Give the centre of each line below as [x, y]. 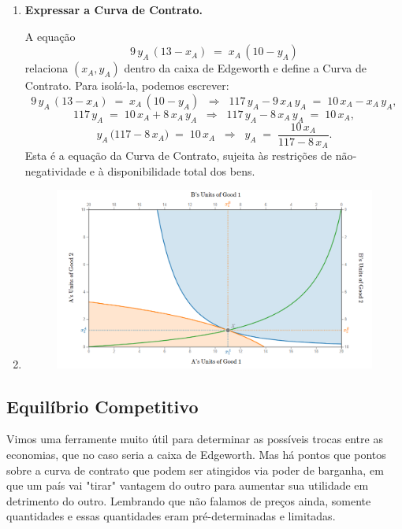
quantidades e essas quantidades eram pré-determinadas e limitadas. [171, 516]
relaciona [47, 68]
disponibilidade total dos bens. [181, 170]
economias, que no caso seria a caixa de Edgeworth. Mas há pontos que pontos [196, 454]
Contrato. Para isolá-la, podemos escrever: [127, 85]
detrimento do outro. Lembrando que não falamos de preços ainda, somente [189, 500]
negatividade [56, 170]
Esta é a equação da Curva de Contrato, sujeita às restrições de [178, 155]
